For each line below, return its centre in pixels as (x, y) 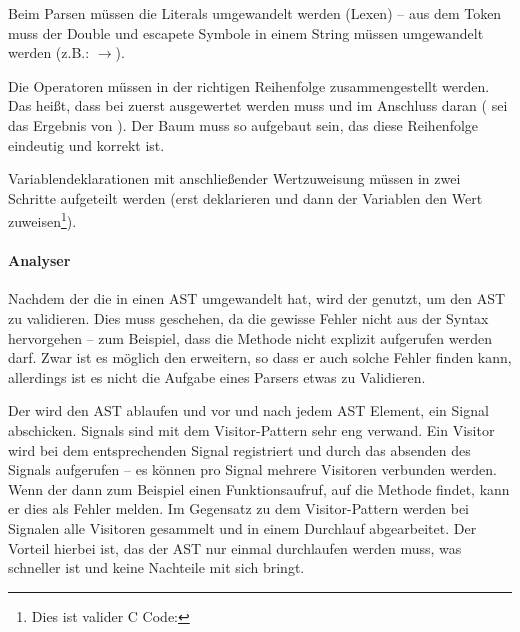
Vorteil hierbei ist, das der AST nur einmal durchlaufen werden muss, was (235, 547)
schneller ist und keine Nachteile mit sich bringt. (156, 567)
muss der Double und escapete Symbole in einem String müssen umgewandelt (246, 32)
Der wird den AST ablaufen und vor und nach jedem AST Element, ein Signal (248, 410)
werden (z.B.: (49, 52)
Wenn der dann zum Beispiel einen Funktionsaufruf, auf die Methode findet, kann (259, 488)
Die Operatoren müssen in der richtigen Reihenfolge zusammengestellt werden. (249, 85)
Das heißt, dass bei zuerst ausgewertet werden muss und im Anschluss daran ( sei (258, 105)
